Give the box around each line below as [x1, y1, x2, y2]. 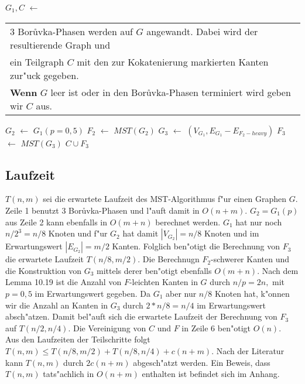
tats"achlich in [43, 368, 94, 380]
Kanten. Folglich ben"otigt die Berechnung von [112, 240, 280, 252]
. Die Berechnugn [138, 253, 200, 265]
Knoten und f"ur [48, 227, 108, 239]
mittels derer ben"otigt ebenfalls [97, 264, 212, 276]
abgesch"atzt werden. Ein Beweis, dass [133, 356, 270, 368]
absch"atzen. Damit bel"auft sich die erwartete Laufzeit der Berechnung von [5, 310, 277, 323]
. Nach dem [257, 264, 299, 276]
